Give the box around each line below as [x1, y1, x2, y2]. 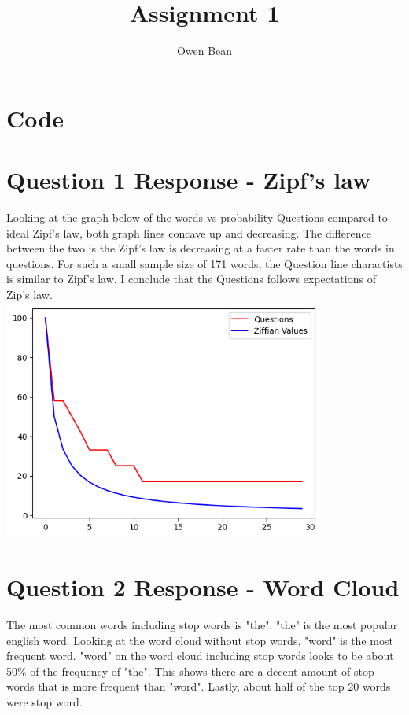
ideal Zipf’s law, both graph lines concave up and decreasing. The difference [6, 224, 371, 241]
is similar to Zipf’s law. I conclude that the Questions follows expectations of [6, 271, 376, 287]
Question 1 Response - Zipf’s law [6, 164, 371, 196]
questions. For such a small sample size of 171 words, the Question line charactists [6, 255, 403, 271]
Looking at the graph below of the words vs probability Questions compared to [6, 209, 388, 226]
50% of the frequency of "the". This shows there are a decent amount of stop [6, 662, 374, 679]
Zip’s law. [6, 286, 53, 302]
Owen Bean [176, 42, 233, 59]
